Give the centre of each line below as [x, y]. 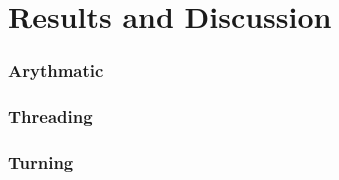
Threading [50, 116]
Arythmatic [56, 70]
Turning [41, 161]
